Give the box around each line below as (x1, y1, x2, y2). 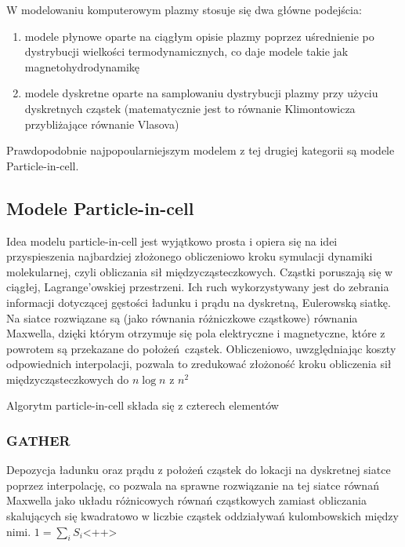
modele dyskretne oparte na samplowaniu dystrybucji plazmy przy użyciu (24, 85, 378, 101)
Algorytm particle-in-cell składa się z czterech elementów (6, 397, 279, 414)
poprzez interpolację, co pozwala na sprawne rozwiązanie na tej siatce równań (6, 476, 379, 493)
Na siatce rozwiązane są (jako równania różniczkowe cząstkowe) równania (6, 309, 358, 326)
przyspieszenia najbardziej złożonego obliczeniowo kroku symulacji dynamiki (6, 248, 373, 264)
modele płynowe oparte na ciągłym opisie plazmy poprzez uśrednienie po (24, 27, 374, 44)
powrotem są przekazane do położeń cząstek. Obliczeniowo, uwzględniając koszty (6, 340, 396, 356)
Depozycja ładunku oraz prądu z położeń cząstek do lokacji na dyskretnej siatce (6, 461, 391, 478)
